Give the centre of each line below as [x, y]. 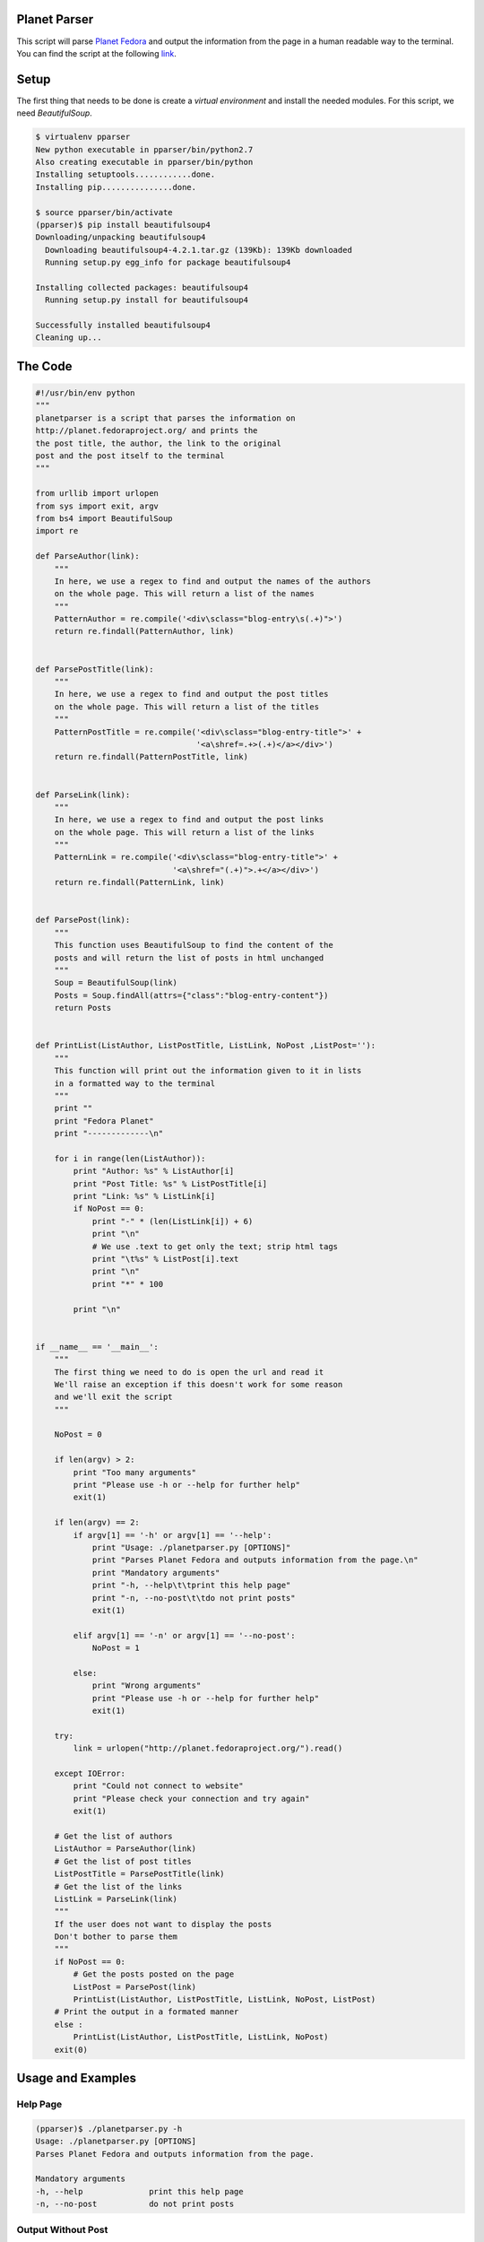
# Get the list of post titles [123, 1861]
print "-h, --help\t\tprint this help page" [191, 1586]
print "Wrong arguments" [147, 1686]
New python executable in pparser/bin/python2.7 [144, 149]
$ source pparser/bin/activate [104, 212]
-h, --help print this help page [139, 2191]
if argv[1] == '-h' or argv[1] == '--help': [173, 1535]
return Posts [83, 1008]
